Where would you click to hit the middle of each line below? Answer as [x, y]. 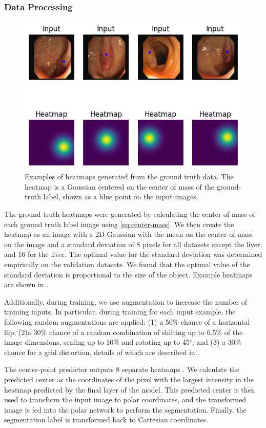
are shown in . [26, 284]
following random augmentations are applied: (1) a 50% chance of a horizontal [127, 321]
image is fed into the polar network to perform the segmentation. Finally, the [125, 409]
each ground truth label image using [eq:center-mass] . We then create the [119, 224]
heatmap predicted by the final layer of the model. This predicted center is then [130, 389]
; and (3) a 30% [217, 342]
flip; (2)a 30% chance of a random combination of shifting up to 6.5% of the [124, 332]
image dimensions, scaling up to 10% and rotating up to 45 [97, 342]
